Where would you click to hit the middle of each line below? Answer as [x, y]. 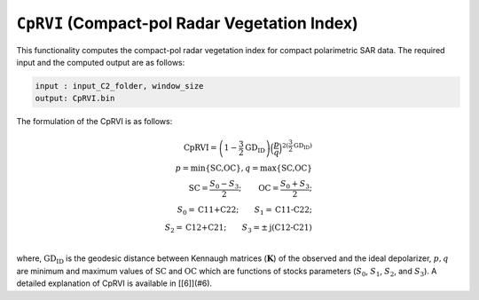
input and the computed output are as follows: [101, 62]
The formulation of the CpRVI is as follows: [94, 122]
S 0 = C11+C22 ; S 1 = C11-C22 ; [244, 211]
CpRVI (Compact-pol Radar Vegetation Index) [187, 23]
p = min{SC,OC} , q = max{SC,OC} [243, 168]
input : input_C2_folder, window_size [119, 86]
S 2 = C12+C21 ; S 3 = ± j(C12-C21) [238, 228]
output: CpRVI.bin [75, 99]
